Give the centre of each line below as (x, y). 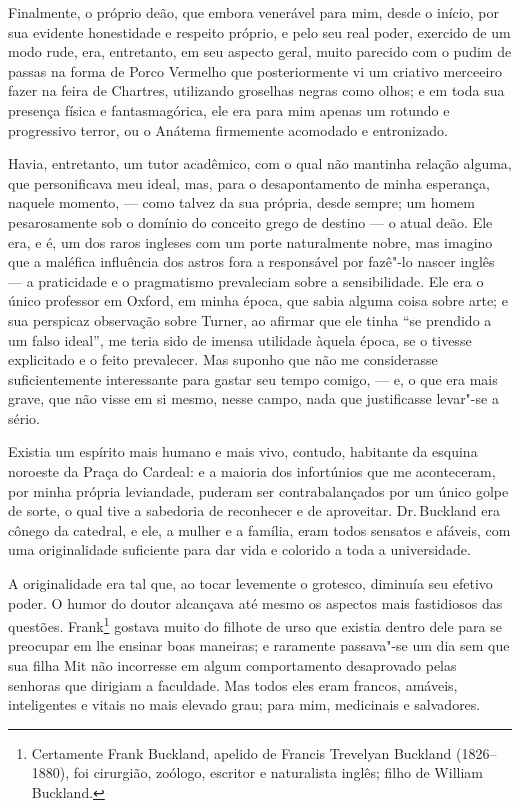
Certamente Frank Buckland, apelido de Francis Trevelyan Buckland (241, 752)
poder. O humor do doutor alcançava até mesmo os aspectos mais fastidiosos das (255, 602)
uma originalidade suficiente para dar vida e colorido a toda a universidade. (239, 549)
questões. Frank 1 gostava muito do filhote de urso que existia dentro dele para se (255, 624)
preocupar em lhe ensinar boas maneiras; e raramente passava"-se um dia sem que (259, 645)
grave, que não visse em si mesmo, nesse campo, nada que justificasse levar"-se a (253, 398)
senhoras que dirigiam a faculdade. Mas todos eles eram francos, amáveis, (233, 684)
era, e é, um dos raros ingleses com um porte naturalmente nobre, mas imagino (250, 241)
